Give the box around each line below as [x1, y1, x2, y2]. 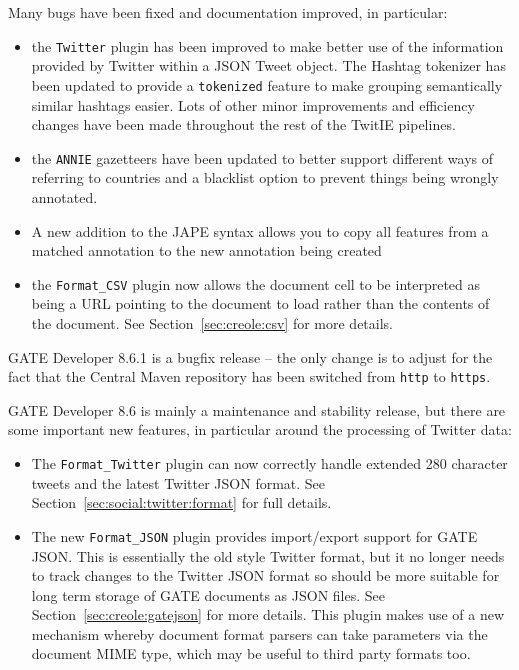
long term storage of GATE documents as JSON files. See [31, 584, 385, 605]
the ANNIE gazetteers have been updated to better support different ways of [31, 147, 494, 168]
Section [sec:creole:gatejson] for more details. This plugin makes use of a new [31, 604, 505, 625]
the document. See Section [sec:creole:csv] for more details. [31, 312, 394, 333]
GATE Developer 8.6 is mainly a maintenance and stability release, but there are [8, 399, 506, 420]
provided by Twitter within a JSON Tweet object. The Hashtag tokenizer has [31, 55, 506, 76]
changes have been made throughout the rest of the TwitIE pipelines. [31, 114, 456, 135]
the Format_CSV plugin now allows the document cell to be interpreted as [31, 273, 481, 294]
